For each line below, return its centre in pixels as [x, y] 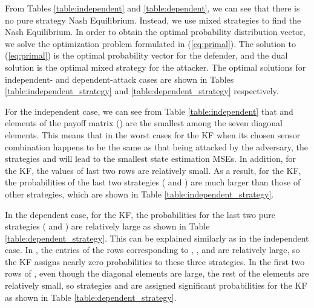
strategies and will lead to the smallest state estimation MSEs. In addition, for [151, 159]
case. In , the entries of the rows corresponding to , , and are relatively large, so [152, 250]
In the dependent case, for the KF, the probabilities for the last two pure [140, 214]
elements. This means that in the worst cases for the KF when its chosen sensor [153, 134]
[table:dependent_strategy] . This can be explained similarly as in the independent [157, 238]
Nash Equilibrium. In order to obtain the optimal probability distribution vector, [155, 32]
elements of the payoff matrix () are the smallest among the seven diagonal [144, 123]
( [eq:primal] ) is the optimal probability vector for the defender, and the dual [146, 55]
